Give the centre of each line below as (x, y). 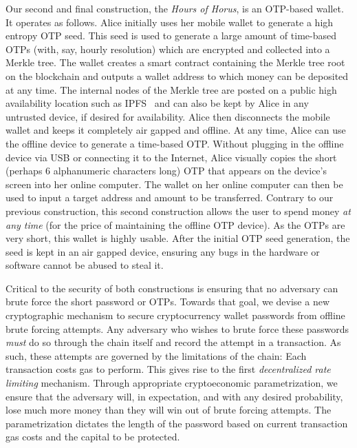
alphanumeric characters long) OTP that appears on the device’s (190, 171)
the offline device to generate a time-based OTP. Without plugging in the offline (175, 143)
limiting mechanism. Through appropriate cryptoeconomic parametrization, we (172, 383)
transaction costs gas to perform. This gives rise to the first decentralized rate (168, 369)
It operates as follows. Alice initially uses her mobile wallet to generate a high (170, 22)
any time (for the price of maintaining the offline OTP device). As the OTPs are (175, 224)
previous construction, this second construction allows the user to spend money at (178, 211)
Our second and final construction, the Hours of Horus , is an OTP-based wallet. (175, 8)
